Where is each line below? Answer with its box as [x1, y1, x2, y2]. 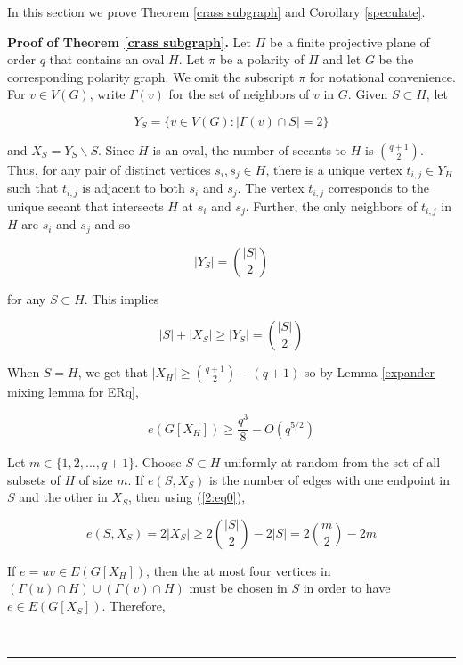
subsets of [7, 470, 61, 488]
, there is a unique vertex [265, 160, 402, 178]
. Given [347, 85, 388, 103]
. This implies [84, 289, 159, 308]
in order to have [303, 579, 391, 597]
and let [322, 50, 361, 69]
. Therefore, [102, 596, 166, 615]
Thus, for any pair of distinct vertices [7, 160, 211, 178]
